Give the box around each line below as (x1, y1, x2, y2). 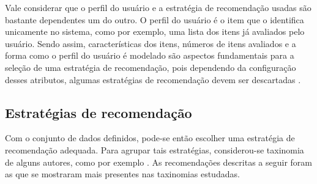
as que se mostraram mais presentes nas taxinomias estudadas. (5, 167, 240, 180)
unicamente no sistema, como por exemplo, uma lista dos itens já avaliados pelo (5, 25, 305, 38)
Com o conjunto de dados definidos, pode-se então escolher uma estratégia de (5, 131, 295, 144)
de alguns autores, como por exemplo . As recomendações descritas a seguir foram (5, 155, 312, 168)
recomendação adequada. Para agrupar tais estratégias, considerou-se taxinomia (5, 143, 304, 156)
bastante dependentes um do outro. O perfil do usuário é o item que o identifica (5, 13, 304, 26)
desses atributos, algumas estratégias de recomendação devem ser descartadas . (5, 73, 301, 86)
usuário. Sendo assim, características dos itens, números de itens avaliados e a (5, 37, 296, 50)
